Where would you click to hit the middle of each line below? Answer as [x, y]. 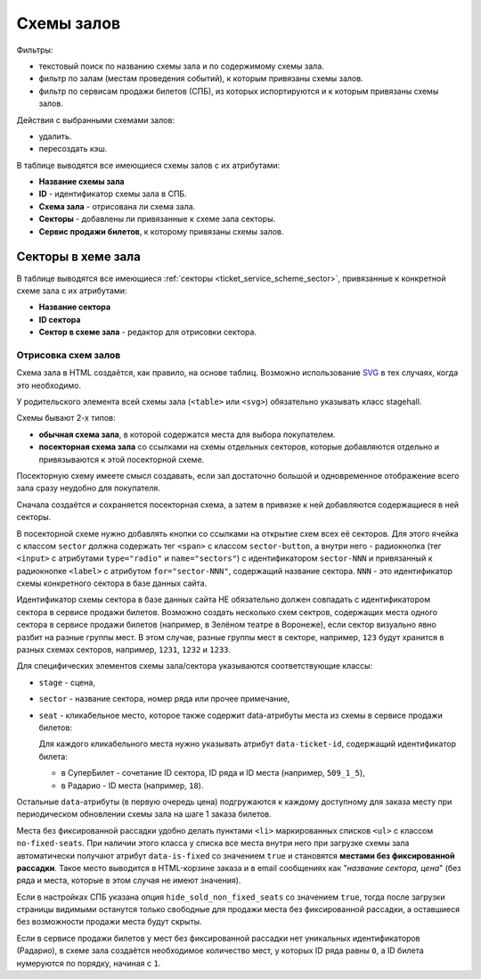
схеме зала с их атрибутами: [72, 291]
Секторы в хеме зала [79, 257]
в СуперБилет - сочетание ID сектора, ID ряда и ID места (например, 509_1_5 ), [213, 773]
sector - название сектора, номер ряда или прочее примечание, [164, 699]
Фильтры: [35, 50]
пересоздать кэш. [73, 149]
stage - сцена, [67, 682]
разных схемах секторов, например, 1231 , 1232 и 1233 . [124, 650]
